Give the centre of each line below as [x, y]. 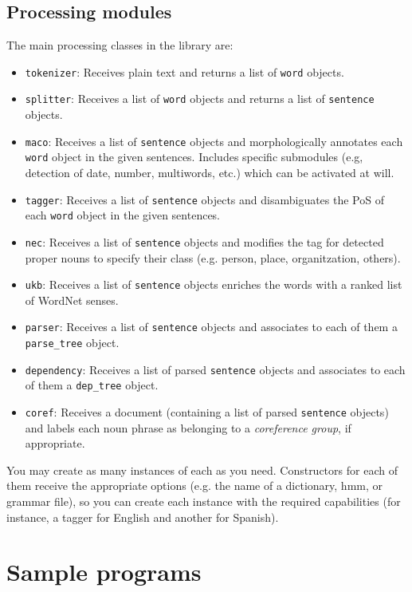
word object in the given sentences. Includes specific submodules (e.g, [194, 157]
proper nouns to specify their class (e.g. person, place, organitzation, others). [213, 257]
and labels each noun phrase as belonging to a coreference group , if [188, 427]
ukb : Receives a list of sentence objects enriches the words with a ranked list [214, 284]
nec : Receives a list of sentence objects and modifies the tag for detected [204, 241]
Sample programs [104, 572]
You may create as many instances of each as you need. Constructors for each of [202, 470]
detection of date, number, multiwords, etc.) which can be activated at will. [210, 173]
